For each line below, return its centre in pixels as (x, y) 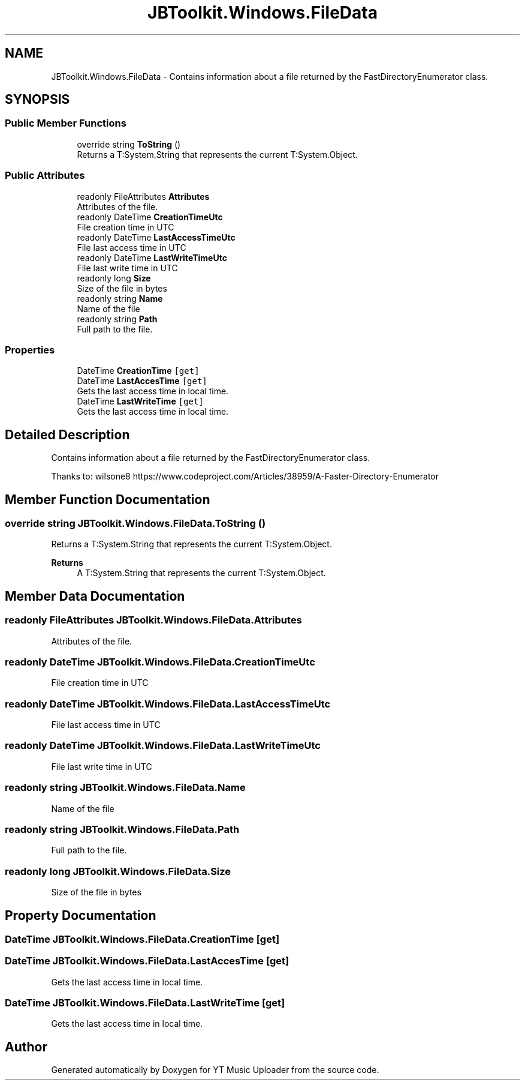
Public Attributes (45, 176)
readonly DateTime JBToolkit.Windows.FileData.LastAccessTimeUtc (168, 704)
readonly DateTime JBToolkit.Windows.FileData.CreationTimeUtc (160, 662)
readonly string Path (117, 319)
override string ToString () (129, 144)
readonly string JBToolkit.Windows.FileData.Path (122, 829)
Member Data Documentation (95, 596)
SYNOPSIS (37, 100)
